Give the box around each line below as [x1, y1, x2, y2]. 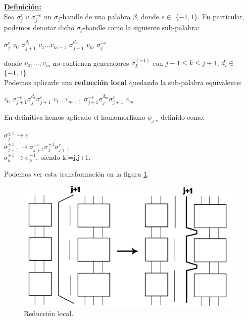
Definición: [4, 1, 42, 11]
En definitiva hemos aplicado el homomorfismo [4, 111, 146, 122]
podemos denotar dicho [4, 22, 75, 32]
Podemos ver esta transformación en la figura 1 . [4, 168, 149, 179]
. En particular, [198, 11, 245, 21]
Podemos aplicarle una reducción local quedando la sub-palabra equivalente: [4, 77, 242, 87]
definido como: [160, 111, 205, 122]
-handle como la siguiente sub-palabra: [83, 22, 200, 32]
